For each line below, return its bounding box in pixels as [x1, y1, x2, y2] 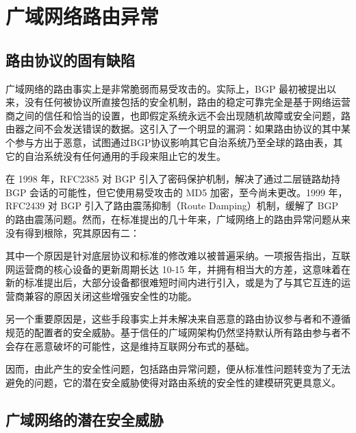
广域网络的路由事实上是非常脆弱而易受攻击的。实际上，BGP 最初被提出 [5, 81, 327, 95]
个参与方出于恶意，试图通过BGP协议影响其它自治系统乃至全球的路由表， [5, 134, 333, 149]
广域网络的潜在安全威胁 [5, 408, 164, 430]
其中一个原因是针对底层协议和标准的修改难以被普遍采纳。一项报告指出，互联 [5, 248, 351, 263]
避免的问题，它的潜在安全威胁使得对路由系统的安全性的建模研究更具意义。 [5, 375, 341, 389]
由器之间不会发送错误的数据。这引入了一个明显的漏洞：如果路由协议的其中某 [5, 121, 351, 136]
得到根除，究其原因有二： [24, 225, 140, 239]
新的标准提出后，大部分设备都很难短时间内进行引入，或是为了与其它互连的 [5, 275, 341, 290]
